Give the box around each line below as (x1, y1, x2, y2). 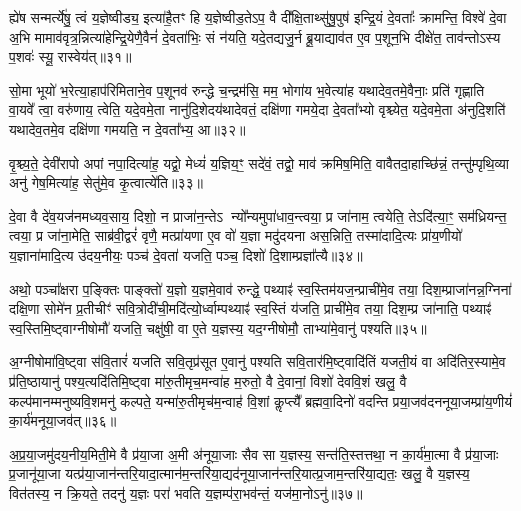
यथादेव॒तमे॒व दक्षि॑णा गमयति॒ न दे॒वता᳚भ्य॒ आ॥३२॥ (9, 118, 246, 139)
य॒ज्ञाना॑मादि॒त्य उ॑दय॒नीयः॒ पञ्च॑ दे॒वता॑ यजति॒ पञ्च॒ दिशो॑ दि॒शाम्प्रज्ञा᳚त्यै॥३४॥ (9, 244, 363, 265)
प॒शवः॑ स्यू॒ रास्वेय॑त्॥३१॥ (9, 46, 132, 67)
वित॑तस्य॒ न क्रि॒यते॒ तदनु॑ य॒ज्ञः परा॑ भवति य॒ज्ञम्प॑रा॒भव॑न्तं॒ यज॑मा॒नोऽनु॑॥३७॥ (9, 482, 363, 503)
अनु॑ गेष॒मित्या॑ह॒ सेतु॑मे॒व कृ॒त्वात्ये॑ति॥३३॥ (9, 172, 203, 193)
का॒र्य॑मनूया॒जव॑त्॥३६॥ (9, 410, 117, 431)
